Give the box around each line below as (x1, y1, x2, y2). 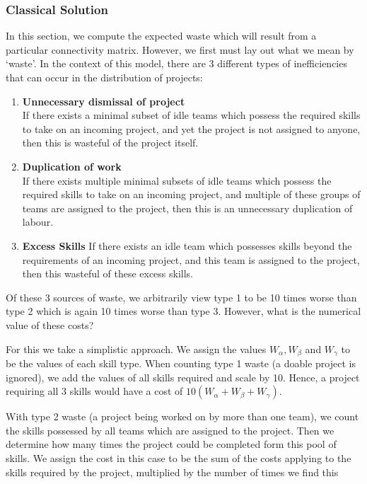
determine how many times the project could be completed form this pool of (6, 437, 337, 451)
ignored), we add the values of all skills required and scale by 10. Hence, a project (6, 369, 360, 384)
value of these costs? (6, 317, 94, 332)
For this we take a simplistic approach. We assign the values (6, 341, 267, 356)
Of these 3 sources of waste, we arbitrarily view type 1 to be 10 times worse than (6, 289, 357, 304)
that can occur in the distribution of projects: (6, 70, 203, 84)
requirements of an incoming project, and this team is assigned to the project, (22, 252, 360, 267)
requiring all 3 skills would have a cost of (6, 384, 183, 398)
